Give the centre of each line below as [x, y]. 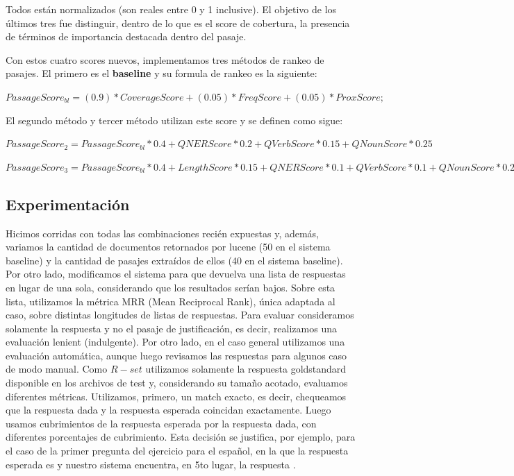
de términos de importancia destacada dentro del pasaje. [126, 36]
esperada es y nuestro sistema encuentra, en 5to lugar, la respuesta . [151, 464]
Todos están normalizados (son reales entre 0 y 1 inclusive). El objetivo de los [171, 9]
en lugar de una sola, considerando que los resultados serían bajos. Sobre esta [171, 287]
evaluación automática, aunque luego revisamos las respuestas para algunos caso [176, 355]
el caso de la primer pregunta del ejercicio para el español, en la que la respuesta [177, 451]
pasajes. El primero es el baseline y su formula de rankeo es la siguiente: [161, 73]
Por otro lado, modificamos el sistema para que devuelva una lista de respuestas [176, 274]
